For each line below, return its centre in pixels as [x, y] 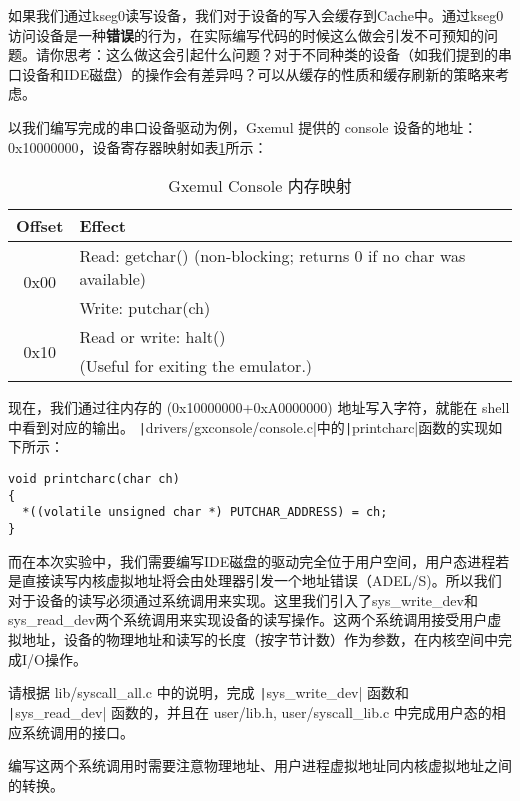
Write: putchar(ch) [145, 308]
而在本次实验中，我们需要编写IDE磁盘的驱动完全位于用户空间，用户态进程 [252, 560]
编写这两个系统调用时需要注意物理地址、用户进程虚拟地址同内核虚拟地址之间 [260, 765]
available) [113, 279]
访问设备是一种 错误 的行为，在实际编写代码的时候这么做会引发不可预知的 [246, 34]
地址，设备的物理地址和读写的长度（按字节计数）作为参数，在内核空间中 [259, 639]
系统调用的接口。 [77, 731]
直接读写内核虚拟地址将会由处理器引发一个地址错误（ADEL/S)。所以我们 [261, 580]
